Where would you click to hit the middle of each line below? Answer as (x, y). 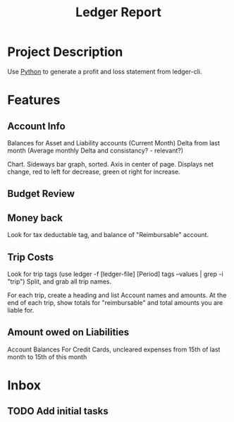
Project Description (65, 52)
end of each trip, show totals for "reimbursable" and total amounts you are (115, 302)
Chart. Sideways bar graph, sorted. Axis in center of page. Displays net (110, 164)
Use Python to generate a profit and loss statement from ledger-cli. (105, 71)
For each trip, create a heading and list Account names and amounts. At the (117, 295)
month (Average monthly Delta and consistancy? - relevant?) (96, 150)
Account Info (36, 126)
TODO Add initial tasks (58, 411)
